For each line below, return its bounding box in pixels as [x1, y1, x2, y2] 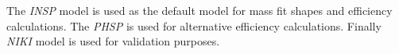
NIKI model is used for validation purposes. [6, 33, 220, 49]
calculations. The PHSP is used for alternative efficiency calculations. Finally [6, 17, 382, 34]
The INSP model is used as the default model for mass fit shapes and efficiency [6, 2, 393, 18]
